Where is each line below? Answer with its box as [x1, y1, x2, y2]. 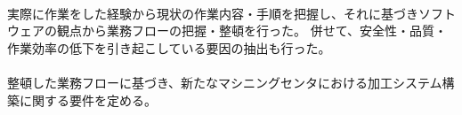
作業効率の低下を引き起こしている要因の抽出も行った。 [7, 38, 331, 57]
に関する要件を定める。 [19, 90, 157, 109]
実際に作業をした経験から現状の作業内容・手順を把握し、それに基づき [7, 4, 418, 22]
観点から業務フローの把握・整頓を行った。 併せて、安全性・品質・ [56, 21, 447, 40]
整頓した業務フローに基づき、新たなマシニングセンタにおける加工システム [7, 73, 442, 91]
